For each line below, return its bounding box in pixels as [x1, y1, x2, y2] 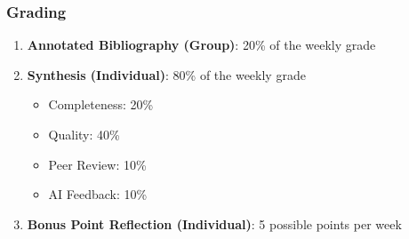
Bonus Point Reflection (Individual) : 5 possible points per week [27, 214, 402, 233]
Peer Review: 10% [48, 155, 147, 173]
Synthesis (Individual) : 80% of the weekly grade [27, 65, 306, 84]
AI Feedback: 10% [48, 185, 148, 203]
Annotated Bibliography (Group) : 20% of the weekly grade [27, 36, 376, 54]
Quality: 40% [48, 125, 120, 143]
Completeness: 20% [48, 95, 154, 114]
